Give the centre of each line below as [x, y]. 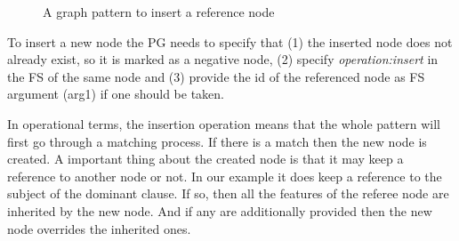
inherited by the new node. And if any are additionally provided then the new [220, 210]
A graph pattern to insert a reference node [159, 12]
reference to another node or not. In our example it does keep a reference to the [225, 176]
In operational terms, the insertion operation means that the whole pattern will [224, 123]
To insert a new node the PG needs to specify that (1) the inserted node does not [230, 41]
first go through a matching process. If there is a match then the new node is [217, 141]
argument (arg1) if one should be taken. [116, 94]
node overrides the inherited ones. [99, 228]
